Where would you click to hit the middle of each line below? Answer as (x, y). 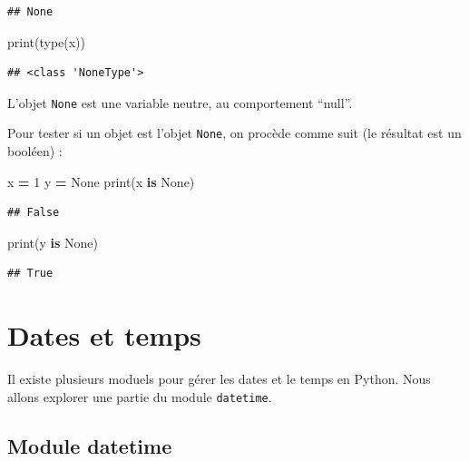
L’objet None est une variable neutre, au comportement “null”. (180, 102)
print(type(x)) (47, 41)
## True (30, 274)
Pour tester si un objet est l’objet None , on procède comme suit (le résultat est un (234, 133)
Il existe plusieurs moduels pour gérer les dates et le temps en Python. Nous (219, 379)
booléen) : (35, 151)
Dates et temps (104, 335)
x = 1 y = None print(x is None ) (101, 181)
